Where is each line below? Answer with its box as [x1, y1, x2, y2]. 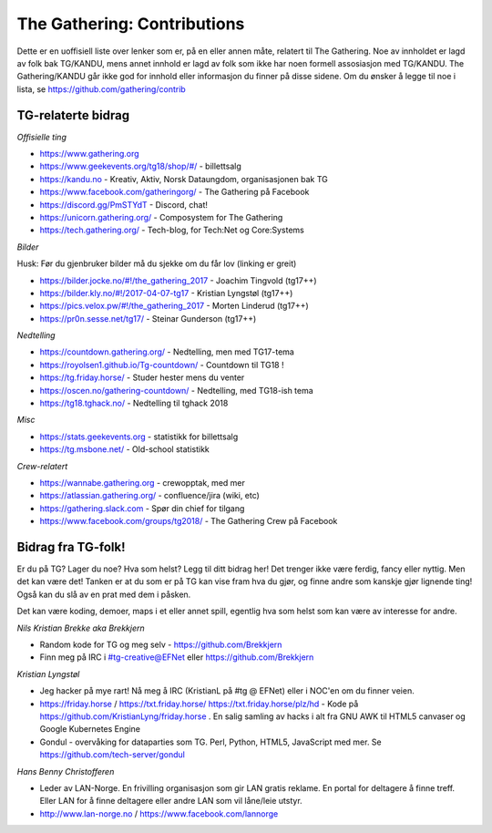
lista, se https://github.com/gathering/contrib [16, 83, 186, 95]
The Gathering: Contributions [16, 14, 245, 34]
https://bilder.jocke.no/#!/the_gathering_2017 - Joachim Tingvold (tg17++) [39, 274, 318, 286]
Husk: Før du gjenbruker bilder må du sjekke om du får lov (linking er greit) [16, 258, 297, 269]
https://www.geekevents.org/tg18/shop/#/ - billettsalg [39, 160, 241, 172]
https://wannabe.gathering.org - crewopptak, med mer [39, 478, 246, 488]
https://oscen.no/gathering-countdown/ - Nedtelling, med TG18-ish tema [39, 385, 313, 396]
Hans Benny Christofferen [16, 766, 115, 776]
